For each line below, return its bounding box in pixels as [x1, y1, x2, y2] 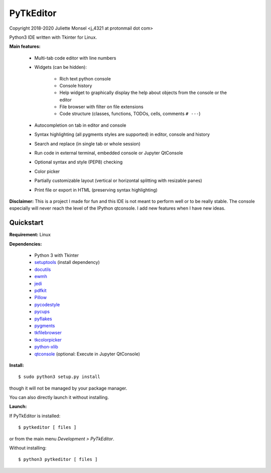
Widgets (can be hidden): [34, 64, 87, 70]
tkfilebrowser [34, 330, 62, 336]
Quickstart [9, 219, 44, 227]
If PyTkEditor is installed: [9, 413, 61, 419]
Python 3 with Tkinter [34, 252, 79, 258]
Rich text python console [59, 75, 111, 81]
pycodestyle [34, 302, 60, 308]
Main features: [9, 43, 41, 50]
